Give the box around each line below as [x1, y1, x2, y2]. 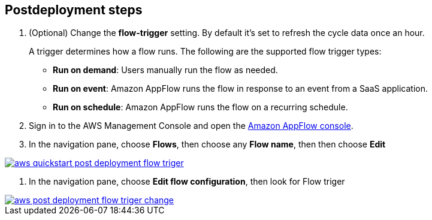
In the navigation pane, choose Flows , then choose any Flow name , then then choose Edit [29, 139, 386, 150]
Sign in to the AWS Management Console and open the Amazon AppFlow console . [29, 120, 354, 131]
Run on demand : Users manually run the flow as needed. [53, 65, 278, 76]
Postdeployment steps [5, 2, 143, 17]
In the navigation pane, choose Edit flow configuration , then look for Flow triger [29, 176, 345, 187]
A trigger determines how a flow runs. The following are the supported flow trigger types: [29, 46, 382, 57]
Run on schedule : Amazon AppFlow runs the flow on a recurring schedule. [53, 102, 348, 113]
